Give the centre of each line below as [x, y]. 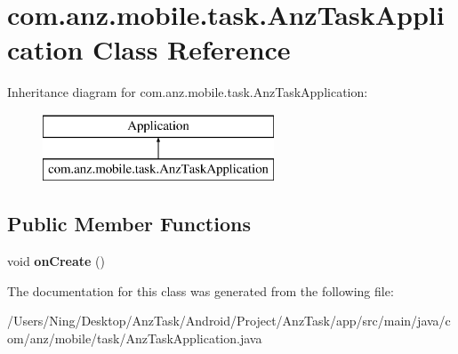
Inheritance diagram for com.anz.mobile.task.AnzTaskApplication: [188, 92]
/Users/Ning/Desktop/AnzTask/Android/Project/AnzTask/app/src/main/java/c [229, 321]
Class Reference [192, 49]
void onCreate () [56, 261]
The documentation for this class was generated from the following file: [201, 290]
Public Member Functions [129, 224]
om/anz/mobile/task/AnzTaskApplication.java [135, 338]
